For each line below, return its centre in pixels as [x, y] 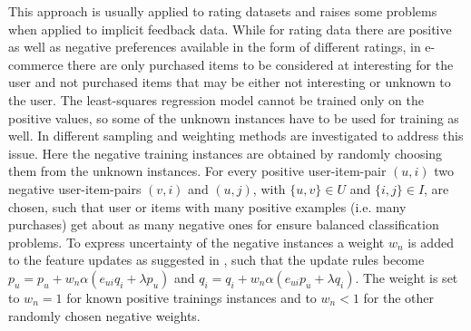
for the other [399, 297]
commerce [36, 64]
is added [431, 242]
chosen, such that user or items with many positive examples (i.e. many [207, 206]
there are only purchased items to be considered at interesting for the [260, 64]
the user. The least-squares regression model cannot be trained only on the [216, 99]
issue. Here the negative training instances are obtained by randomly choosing [226, 153]
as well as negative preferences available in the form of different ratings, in [215, 47]
